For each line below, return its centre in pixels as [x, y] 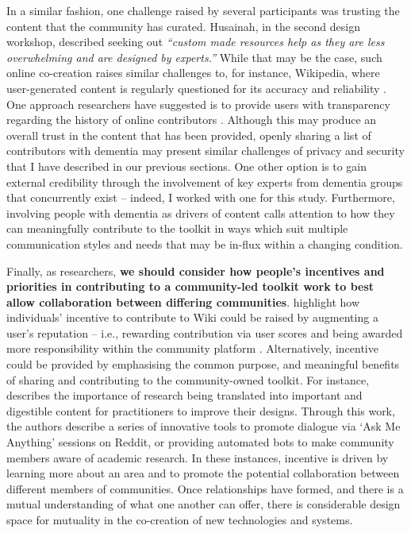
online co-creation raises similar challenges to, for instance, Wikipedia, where [193, 73]
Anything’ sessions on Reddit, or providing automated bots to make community [200, 442]
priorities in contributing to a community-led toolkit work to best [190, 286]
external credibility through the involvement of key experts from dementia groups [205, 182]
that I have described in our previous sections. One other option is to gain [186, 166]
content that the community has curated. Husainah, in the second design [184, 26]
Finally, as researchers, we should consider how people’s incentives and [196, 270]
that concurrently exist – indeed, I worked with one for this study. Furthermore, [201, 197]
